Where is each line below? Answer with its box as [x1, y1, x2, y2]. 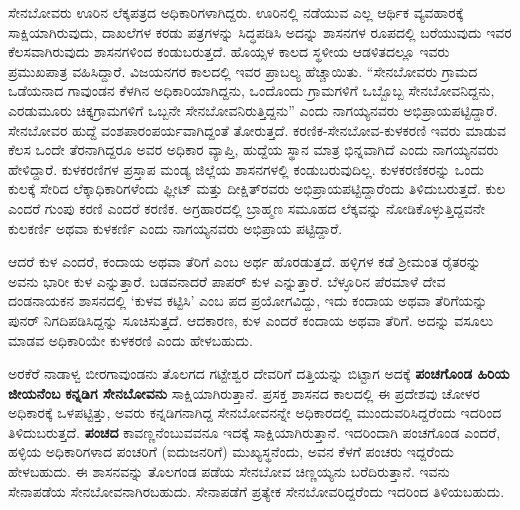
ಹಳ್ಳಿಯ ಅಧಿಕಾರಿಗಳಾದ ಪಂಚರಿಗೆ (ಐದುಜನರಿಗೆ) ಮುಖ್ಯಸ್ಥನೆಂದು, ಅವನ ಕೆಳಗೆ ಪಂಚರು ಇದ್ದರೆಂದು [8, 441, 454, 462]
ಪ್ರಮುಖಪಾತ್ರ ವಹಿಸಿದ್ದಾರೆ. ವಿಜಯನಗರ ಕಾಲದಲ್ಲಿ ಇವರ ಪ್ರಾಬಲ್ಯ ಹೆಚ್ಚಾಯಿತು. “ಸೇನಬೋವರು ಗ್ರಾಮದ [8, 60, 478, 81]
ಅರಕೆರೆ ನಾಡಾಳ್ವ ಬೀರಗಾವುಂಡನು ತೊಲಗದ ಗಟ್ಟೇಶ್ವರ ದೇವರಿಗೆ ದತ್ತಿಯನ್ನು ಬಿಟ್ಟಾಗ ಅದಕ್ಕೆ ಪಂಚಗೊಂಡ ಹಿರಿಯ [8, 363, 510, 384]
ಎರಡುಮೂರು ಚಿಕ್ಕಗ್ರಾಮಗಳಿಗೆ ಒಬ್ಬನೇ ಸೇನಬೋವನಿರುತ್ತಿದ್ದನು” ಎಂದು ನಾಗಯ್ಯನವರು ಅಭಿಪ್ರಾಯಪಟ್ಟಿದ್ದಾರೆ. [8, 99, 498, 120]
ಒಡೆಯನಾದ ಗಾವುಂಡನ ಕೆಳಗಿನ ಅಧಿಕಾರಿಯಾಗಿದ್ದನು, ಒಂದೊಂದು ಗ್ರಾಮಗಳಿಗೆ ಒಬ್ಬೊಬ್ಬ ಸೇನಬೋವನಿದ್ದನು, [8, 80, 495, 101]
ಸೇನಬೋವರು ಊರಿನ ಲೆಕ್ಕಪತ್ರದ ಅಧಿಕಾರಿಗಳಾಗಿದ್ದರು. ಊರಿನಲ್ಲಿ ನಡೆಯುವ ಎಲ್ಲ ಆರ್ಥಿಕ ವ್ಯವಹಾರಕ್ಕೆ [8, 2, 464, 22]
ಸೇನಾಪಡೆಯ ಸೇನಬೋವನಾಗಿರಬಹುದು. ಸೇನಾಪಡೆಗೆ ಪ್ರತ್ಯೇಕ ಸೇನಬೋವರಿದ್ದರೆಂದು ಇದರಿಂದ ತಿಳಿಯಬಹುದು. [8, 480, 505, 501]
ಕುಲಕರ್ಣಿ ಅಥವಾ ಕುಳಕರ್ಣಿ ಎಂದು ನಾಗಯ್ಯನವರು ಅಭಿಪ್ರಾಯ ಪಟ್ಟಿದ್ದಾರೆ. [8, 217, 343, 238]
